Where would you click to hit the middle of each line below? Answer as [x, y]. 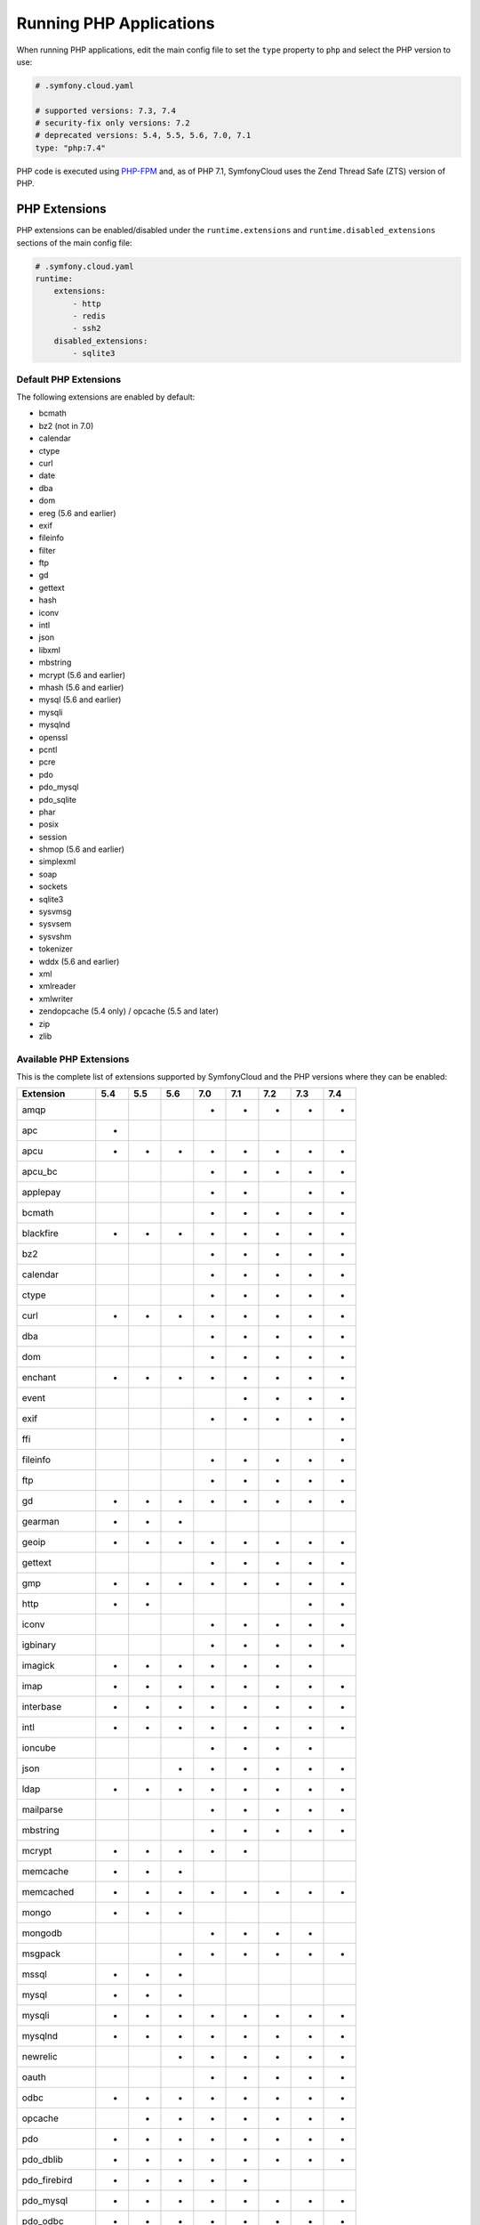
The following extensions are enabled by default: [106, 397]
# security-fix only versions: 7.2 [112, 123]
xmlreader [57, 986]
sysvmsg [55, 911]
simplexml [57, 862]
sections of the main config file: [74, 243]
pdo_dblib [43, 2160]
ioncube [39, 1748]
